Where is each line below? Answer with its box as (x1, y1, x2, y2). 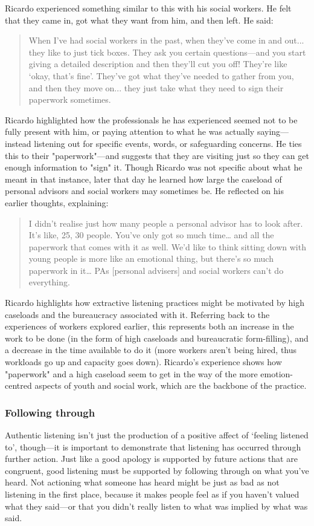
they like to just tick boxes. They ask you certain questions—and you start (28, 45, 306, 58)
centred (5, 379, 32, 392)
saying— (257, 125, 289, 138)
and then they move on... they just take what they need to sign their (28, 81, 284, 94)
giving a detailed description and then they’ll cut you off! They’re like (28, 57, 287, 70)
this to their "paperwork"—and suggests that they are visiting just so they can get (5, 149, 309, 161)
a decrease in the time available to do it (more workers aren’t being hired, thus (5, 343, 297, 356)
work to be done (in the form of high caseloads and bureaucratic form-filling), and (5, 331, 309, 344)
